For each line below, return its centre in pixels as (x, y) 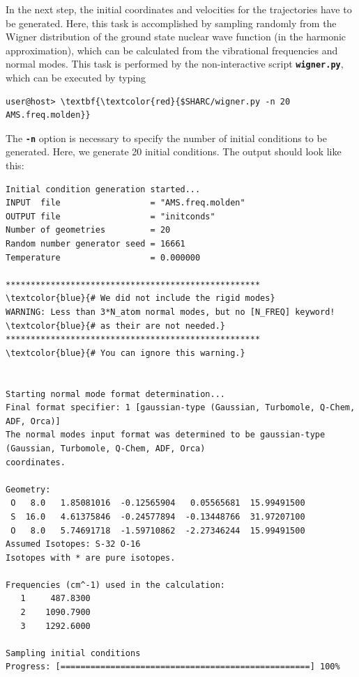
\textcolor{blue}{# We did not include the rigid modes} (140, 298)
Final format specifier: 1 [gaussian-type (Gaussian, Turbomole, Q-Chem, (181, 408)
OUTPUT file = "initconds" (110, 216)
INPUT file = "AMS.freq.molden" (125, 203)
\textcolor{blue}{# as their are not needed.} (115, 326)
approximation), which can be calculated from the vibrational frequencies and (172, 50)
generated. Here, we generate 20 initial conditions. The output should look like (174, 151)
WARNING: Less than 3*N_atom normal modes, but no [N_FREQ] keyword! (170, 312)
